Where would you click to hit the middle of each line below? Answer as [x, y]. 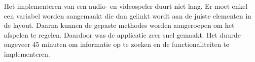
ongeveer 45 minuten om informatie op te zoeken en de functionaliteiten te [117, 44]
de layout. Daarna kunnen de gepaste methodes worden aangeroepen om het [119, 25]
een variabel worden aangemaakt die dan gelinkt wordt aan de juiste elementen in [128, 15]
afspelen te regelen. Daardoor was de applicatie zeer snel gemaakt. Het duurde [123, 34]
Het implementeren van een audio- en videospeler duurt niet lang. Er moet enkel [126, 6]
